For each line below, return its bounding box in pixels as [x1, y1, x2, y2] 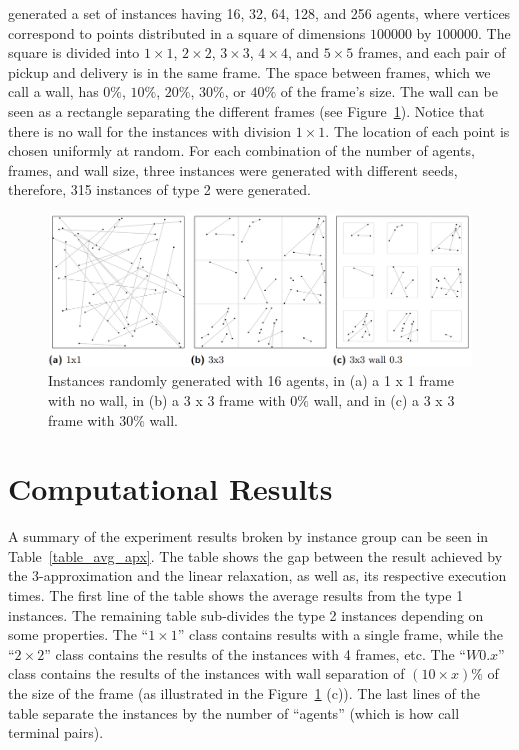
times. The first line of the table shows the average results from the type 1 [8, 585, 464, 605]
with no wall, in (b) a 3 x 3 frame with [48, 389, 286, 410]
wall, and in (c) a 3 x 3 [313, 389, 455, 410]
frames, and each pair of [357, 42, 506, 63]
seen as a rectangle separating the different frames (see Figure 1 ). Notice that [8, 100, 485, 121]
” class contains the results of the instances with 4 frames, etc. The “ [44, 643, 466, 664]
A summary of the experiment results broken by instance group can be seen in [8, 526, 489, 547]
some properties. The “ [8, 624, 149, 645]
